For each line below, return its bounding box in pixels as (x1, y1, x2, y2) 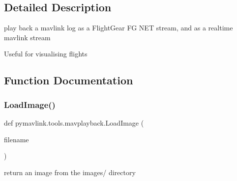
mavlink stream (4, 32, 51, 42)
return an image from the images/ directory (4, 167, 136, 177)
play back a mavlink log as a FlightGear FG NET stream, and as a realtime (4, 23, 233, 33)
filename (4, 134, 29, 144)
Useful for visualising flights (4, 49, 88, 59)
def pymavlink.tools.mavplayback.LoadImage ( (4, 117, 144, 128)
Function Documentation (4, 73, 133, 88)
